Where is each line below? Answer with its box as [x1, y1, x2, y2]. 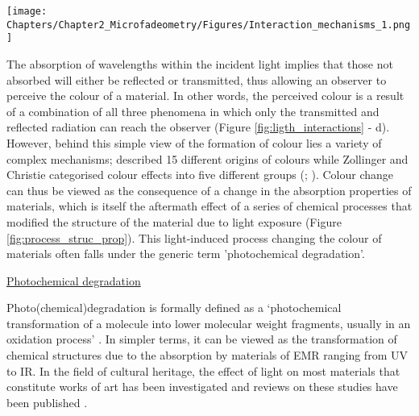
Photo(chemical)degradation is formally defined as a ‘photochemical [6, 299, 342, 316]
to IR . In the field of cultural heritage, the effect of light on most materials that [6, 362, 400, 379]
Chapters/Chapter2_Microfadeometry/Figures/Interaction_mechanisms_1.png [6, 19, 411, 31]
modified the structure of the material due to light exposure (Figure [6, 213, 342, 230]
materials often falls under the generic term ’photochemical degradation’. [6, 245, 365, 262]
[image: [6, 6, 48, 17]
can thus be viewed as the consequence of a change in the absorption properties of [6, 181, 412, 198]
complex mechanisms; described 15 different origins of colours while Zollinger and [6, 150, 409, 167]
